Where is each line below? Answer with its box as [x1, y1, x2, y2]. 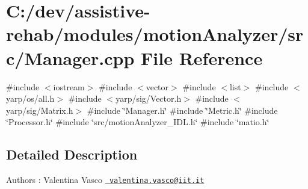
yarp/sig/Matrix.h [6, 104, 73, 116]
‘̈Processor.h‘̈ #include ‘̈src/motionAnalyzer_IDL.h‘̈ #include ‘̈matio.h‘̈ [6, 116, 269, 128]
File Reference [141, 45, 263, 70]
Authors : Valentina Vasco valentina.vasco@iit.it [6, 173, 205, 186]
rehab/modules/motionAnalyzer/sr [6, 22, 304, 46]
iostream [53, 80, 85, 93]
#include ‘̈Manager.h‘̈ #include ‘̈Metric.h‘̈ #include [87, 104, 278, 116]
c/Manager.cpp [6, 45, 135, 70]
